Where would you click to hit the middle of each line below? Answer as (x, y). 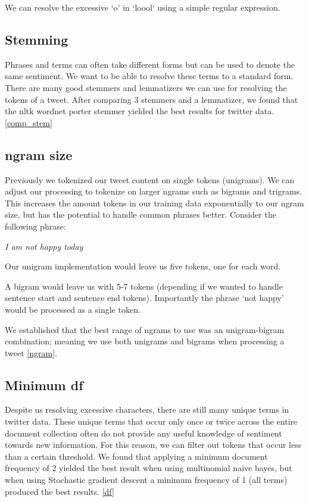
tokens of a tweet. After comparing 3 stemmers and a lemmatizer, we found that (152, 99)
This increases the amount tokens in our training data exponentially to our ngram (154, 203)
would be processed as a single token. (73, 309)
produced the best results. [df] (60, 491)
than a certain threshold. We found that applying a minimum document (136, 456)
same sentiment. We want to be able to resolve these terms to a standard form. (149, 76)
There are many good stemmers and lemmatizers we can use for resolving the (146, 87)
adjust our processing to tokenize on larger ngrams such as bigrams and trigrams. (154, 191)
